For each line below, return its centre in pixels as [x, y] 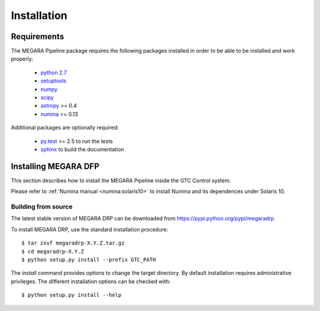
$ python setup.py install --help [71, 295]
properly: [22, 59]
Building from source [42, 207]
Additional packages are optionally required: [65, 128]
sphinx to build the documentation [82, 149]
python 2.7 [54, 72]
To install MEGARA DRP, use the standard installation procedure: [89, 229]
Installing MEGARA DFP [55, 166]
